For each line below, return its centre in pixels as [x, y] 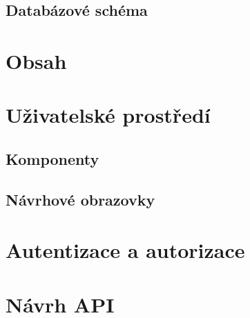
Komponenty [52, 158]
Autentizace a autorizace [125, 250]
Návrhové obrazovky [80, 199]
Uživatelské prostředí [108, 115]
